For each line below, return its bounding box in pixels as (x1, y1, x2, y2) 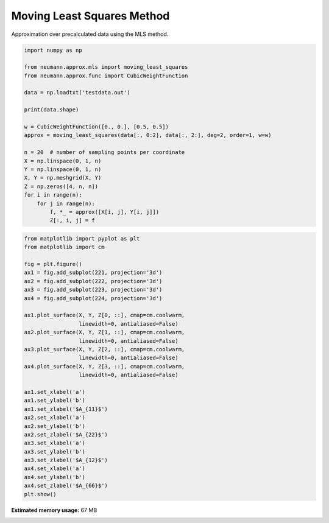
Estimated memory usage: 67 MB (11, 506, 97, 514)
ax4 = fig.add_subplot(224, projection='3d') (24, 295, 163, 301)
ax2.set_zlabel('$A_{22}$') (24, 431, 108, 438)
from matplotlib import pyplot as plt (24, 235, 140, 242)
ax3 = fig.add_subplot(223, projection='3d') (24, 286, 163, 293)
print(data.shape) (24, 107, 79, 113)
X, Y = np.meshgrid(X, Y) (24, 174, 102, 181)
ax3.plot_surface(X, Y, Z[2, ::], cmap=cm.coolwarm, (24, 346, 185, 353)
